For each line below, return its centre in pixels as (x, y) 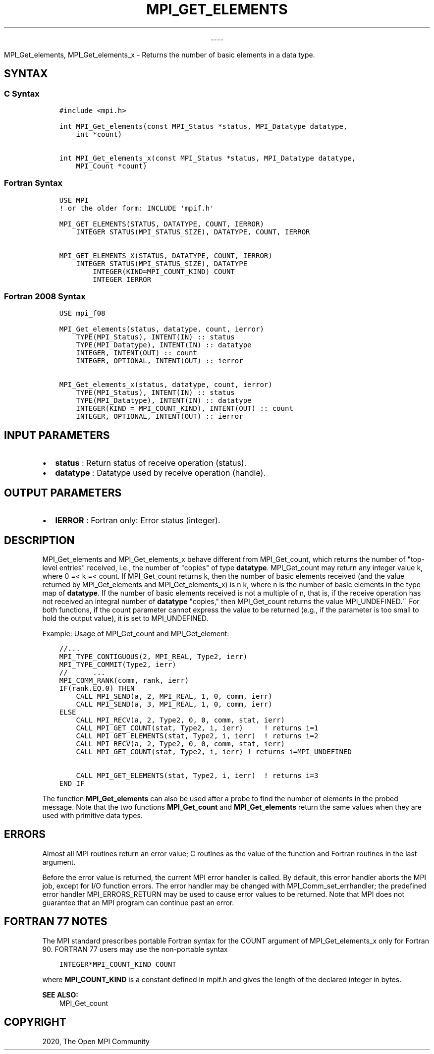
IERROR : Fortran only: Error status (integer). (138, 521)
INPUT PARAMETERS (57, 435)
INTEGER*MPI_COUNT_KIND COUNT (118, 964)
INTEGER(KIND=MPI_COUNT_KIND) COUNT (164, 271)
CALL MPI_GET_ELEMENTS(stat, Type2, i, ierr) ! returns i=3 (197, 776)
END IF (72, 783)
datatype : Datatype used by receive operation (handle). (161, 473)
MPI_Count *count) (111, 166)
